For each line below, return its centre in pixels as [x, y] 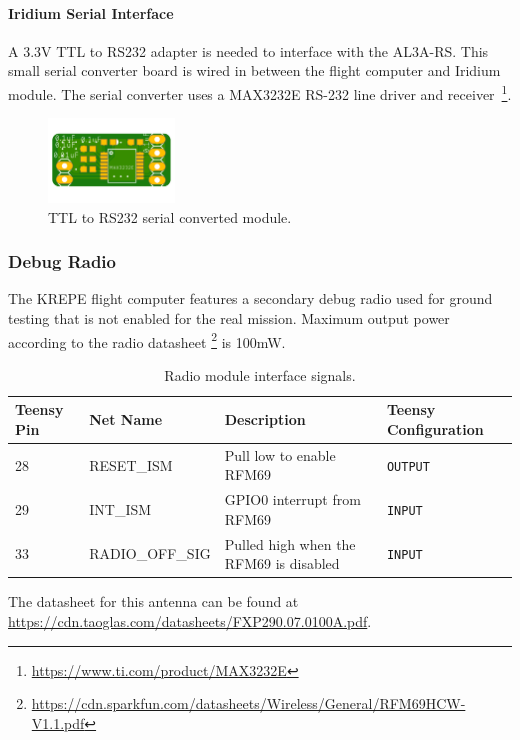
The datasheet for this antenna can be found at [153, 601]
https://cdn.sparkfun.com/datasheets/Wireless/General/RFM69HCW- [248, 703]
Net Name [126, 419]
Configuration [435, 428]
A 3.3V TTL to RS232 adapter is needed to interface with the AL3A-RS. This [248, 50]
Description [265, 419]
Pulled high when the [290, 543]
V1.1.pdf [58, 722]
